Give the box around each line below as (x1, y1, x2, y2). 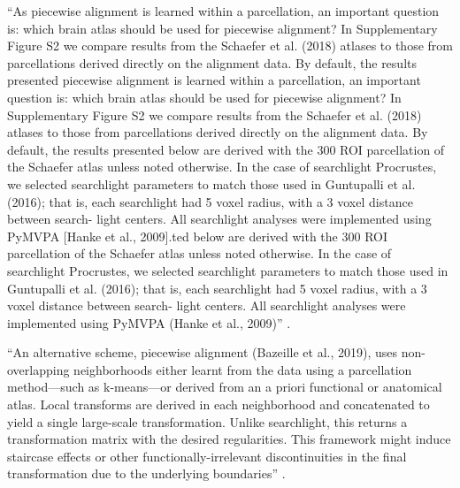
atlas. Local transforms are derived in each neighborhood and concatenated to (7, 395, 430, 414)
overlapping (7, 360, 70, 378)
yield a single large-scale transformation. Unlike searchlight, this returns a (7, 412, 408, 431)
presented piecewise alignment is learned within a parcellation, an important (7, 71, 421, 89)
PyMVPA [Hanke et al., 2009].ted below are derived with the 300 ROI (7, 226, 387, 245)
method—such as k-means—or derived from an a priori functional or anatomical (7, 377, 442, 396)
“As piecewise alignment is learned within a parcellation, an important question (7, 2, 440, 19)
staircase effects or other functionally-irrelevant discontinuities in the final (7, 446, 407, 465)
